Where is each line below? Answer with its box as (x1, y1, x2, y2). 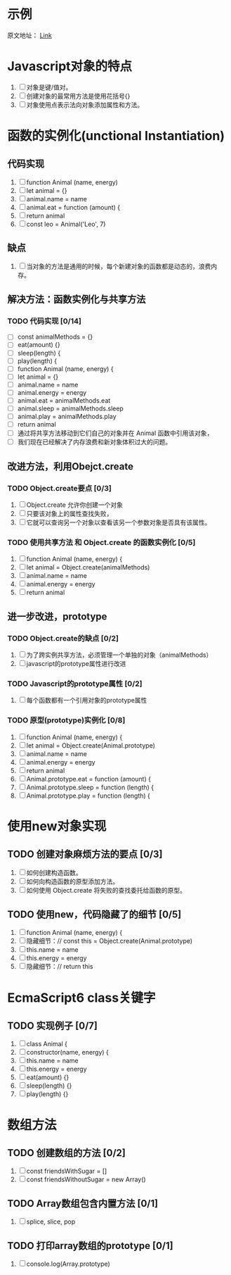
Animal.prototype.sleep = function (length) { (26, 783, 154, 791)
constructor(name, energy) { (26, 1048, 109, 1057)
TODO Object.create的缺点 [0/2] (7, 633, 119, 643)
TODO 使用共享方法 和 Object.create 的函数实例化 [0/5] (7, 537, 196, 547)
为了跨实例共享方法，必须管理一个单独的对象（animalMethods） (26, 651, 213, 659)
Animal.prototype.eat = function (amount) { (26, 774, 151, 783)
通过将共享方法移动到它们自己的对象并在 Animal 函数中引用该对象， (17, 429, 213, 437)
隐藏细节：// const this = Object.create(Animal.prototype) (26, 937, 193, 946)
